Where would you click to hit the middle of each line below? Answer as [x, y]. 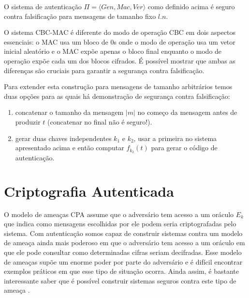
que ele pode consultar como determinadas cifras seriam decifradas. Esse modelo [123, 252]
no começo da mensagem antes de [187, 112]
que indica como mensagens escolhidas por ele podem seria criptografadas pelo [120, 224]
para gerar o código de [184, 148]
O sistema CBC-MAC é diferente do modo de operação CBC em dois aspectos [120, 32]
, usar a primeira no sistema [175, 138]
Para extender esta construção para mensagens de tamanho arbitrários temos [118, 86]
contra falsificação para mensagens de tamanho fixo [80, 16]
